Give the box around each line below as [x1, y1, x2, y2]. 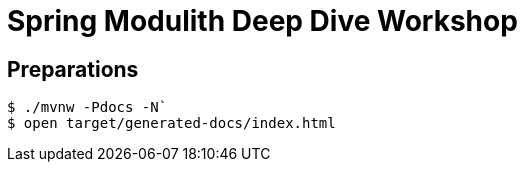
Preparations [7, 56, 139, 82]
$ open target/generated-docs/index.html [7, 115, 336, 132]
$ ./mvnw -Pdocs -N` [7, 99, 168, 116]
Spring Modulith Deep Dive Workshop [7, 4, 518, 38]
